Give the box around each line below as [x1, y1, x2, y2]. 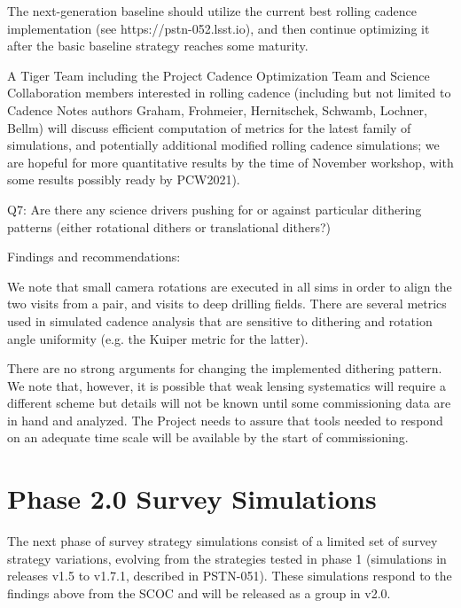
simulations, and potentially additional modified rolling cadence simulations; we [7, 136, 440, 154]
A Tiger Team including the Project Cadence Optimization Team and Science [7, 66, 430, 84]
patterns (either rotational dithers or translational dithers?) [7, 217, 332, 236]
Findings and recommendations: [7, 247, 181, 266]
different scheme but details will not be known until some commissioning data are [7, 394, 451, 412]
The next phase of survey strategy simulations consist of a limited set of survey [7, 532, 438, 550]
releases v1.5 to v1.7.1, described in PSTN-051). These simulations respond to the [7, 566, 452, 585]
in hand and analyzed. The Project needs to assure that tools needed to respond [7, 410, 443, 429]
